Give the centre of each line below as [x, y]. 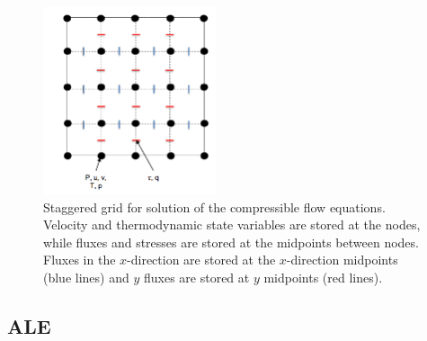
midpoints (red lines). [323, 277]
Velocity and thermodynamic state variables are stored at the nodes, [232, 224]
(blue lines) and [86, 277]
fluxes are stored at [196, 277]
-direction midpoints [342, 260]
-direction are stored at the [201, 260]
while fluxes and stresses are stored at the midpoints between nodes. [231, 242]
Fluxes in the [80, 260]
